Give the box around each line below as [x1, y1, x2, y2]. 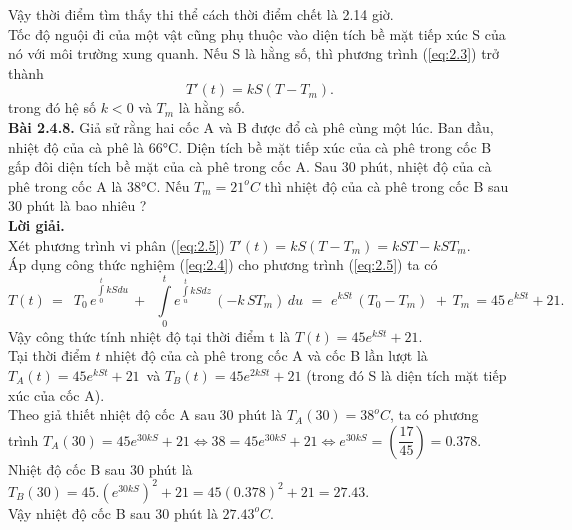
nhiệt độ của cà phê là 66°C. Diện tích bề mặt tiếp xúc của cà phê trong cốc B [8, 136, 492, 157]
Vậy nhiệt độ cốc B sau [8, 502, 151, 523]
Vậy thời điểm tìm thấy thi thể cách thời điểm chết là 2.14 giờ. [8, 4, 394, 24]
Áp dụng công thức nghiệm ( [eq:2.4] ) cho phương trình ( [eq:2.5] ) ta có [8, 254, 438, 275]
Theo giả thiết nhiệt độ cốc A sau [8, 404, 215, 425]
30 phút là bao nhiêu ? [8, 195, 147, 216]
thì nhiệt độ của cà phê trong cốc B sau [264, 175, 509, 196]
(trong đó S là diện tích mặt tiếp [306, 365, 507, 386]
